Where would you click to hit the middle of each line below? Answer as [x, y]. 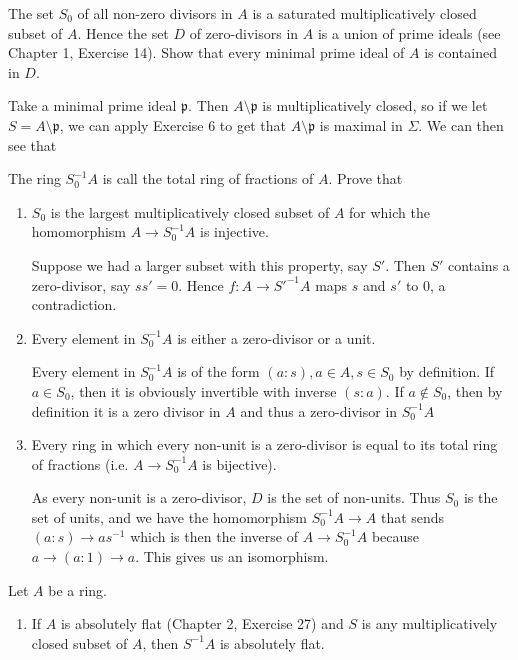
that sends [412, 516]
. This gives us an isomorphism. [232, 556]
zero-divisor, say [81, 284]
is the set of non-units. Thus [354, 497]
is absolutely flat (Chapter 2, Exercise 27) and [202, 623]
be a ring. [78, 589]
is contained [460, 52]
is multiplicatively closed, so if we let [375, 105]
